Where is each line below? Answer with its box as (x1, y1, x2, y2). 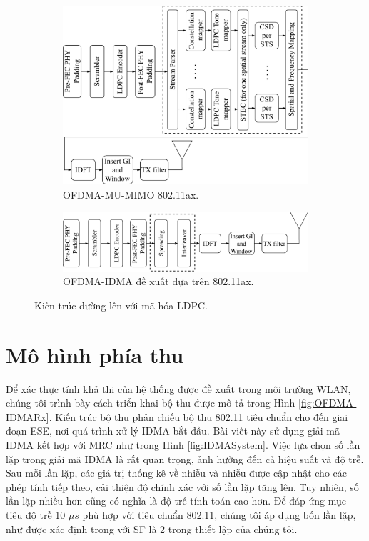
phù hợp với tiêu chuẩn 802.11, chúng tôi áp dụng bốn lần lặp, (82, 507, 356, 522)
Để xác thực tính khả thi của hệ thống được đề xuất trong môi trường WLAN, (6, 381, 351, 396)
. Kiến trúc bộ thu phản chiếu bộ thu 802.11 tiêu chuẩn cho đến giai (49, 409, 348, 424)
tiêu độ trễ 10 (6, 507, 66, 522)
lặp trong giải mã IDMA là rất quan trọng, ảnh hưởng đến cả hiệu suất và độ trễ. (6, 451, 364, 466)
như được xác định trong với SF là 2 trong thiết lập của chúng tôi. (6, 521, 298, 536)
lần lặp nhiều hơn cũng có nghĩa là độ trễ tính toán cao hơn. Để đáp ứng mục (6, 493, 347, 508)
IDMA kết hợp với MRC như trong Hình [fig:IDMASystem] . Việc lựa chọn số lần (6, 437, 360, 452)
